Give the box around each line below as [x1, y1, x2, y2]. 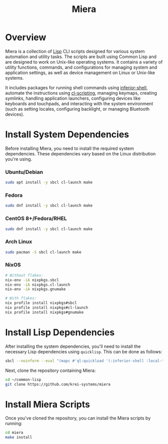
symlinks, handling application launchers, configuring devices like [5, 95, 141, 101]
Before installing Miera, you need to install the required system [5, 145, 134, 151]
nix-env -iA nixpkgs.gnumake [5, 287, 66, 292]
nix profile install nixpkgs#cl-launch [5, 305, 88, 310]
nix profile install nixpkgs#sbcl [5, 301, 77, 306]
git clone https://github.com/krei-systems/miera [5, 382, 111, 387]
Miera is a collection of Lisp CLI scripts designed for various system [5, 48, 145, 54]
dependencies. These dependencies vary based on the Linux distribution [5, 150, 156, 156]
